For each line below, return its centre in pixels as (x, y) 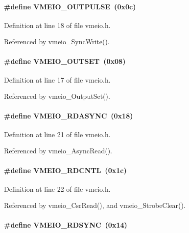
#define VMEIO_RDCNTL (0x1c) (65, 170)
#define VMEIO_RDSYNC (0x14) (66, 224)
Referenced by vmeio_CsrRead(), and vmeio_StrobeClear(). (95, 205)
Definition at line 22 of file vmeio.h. (57, 189)
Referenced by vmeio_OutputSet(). (57, 96)
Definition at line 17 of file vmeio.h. (57, 79)
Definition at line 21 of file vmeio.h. (57, 134)
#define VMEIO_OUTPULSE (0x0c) (70, 6)
